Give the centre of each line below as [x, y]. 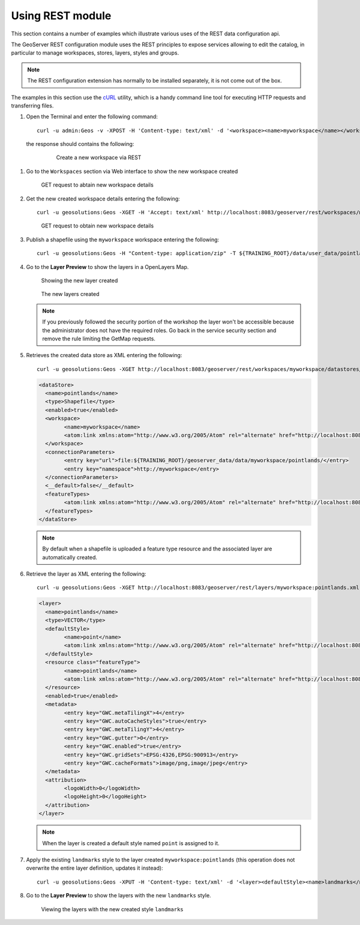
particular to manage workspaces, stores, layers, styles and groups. [95, 53]
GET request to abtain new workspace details [97, 185]
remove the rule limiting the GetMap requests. [99, 339]
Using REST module [61, 16]
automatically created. [70, 557]
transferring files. [32, 106]
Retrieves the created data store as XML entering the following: [104, 355]
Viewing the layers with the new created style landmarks [112, 909]
